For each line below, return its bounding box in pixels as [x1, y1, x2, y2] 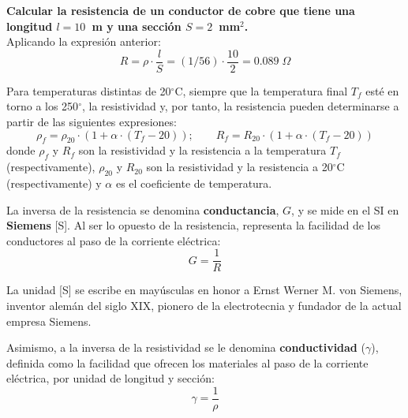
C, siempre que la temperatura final [174, 82, 348, 99]
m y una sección [92, 17, 182, 34]
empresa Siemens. [6, 312, 92, 329]
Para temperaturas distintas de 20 [6, 82, 171, 99]
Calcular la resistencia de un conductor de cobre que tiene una [6, 2, 355, 18]
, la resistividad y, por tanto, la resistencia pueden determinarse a [81, 98, 399, 114]
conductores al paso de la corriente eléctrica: [6, 232, 221, 248]
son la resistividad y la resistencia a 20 [146, 159, 333, 175]
